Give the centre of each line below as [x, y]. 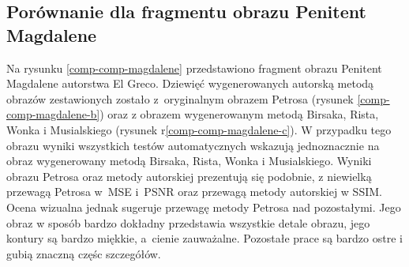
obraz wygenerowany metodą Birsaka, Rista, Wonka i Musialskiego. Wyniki [189, 161]
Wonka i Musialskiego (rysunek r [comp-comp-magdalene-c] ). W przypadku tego [199, 129]
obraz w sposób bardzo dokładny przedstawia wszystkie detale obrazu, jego [188, 222]
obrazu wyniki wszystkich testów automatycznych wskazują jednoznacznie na [193, 145]
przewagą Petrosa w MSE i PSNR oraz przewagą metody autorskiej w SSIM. [194, 192]
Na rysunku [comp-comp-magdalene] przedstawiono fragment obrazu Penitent [194, 68]
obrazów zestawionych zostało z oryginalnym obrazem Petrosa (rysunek [180, 98]
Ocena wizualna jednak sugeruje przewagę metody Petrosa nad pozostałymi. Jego [204, 207]
